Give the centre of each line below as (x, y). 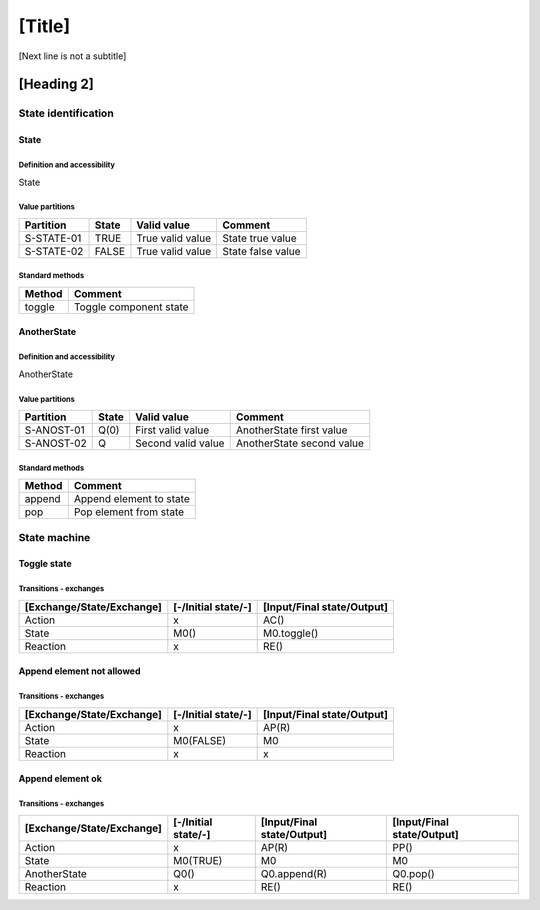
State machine (54, 537)
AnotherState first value (291, 430)
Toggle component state (131, 307)
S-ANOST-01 (54, 430)
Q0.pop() (413, 873)
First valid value (172, 430)
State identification (66, 113)
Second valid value (180, 443)
